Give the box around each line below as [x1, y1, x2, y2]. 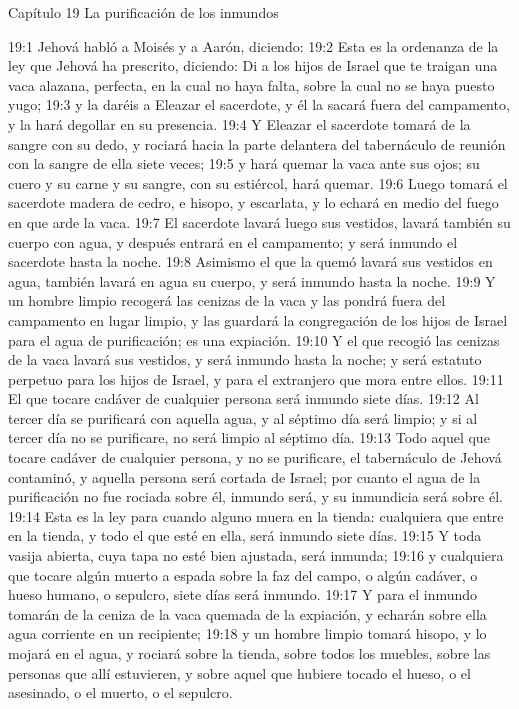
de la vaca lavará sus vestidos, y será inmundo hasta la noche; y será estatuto [8, 349, 482, 370]
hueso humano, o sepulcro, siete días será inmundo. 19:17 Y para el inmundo [8, 584, 478, 605]
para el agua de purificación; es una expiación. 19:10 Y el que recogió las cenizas [8, 329, 500, 350]
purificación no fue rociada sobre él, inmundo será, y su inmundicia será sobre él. [8, 486, 503, 507]
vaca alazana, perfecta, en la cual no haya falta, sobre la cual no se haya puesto [8, 74, 495, 95]
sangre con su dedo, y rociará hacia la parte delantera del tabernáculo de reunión [8, 133, 506, 154]
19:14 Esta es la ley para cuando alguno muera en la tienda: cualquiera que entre [8, 505, 504, 526]
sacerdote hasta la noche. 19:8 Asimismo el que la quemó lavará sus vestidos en [8, 251, 493, 272]
